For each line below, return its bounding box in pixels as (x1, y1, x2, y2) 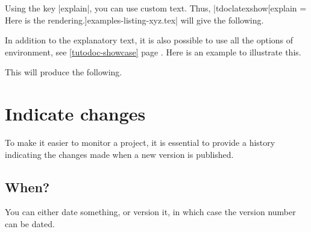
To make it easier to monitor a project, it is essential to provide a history (5, 136, 275, 149)
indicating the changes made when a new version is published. (5, 148, 234, 160)
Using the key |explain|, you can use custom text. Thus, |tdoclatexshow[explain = (5, 2, 307, 14)
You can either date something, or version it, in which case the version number (5, 205, 296, 218)
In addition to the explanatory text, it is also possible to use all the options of (5, 34, 294, 46)
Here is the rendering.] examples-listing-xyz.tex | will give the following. (5, 13, 264, 26)
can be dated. (5, 218, 55, 230)
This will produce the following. (5, 66, 122, 78)
